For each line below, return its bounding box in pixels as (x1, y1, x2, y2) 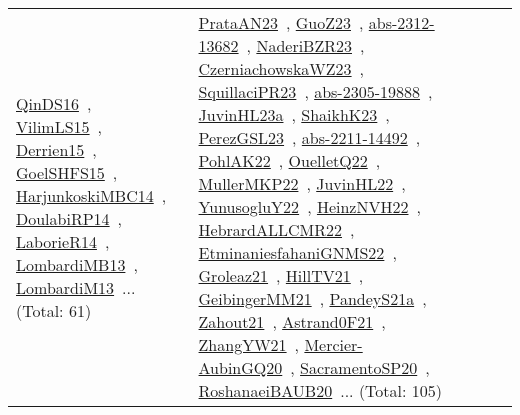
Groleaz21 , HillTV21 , (198, 264, 364, 287)
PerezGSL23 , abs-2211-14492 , (198, 126, 421, 149)
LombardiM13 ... (16, 275, 136, 299)
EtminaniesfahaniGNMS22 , (198, 241, 397, 264)
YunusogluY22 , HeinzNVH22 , (198, 195, 421, 218)
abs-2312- (368, 11, 435, 34)
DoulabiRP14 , (16, 206, 123, 230)
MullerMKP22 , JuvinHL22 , (198, 172, 406, 195)
